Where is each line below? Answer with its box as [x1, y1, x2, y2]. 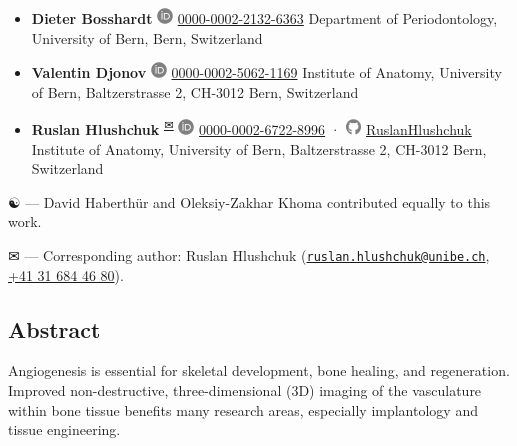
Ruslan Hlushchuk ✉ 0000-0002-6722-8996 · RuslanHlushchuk [31, 116, 472, 140]
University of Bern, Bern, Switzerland [31, 27, 263, 48]
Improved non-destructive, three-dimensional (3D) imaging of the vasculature [8, 380, 482, 401]
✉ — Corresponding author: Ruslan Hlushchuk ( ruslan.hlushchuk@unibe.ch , [8, 245, 490, 265]
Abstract [8, 313, 101, 344]
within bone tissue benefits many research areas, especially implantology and [8, 399, 478, 420]
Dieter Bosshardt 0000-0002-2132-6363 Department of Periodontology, [31, 8, 498, 28]
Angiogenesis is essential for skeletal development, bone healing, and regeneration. [8, 360, 510, 381]
